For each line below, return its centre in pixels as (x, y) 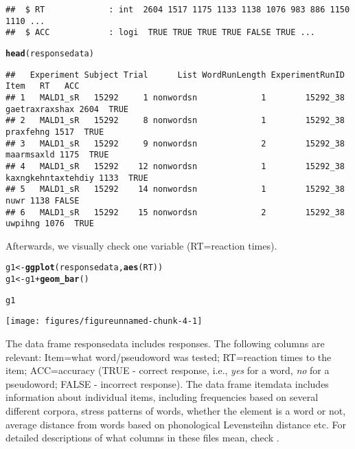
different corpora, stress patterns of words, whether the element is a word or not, (176, 410)
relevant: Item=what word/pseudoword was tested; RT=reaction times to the (169, 357)
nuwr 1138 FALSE (43, 200)
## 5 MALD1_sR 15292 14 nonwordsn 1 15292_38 (175, 189)
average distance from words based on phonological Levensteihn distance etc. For (176, 424)
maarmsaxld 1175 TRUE (57, 155)
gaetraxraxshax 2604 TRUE (67, 109)
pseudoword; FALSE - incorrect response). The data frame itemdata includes (167, 383)
